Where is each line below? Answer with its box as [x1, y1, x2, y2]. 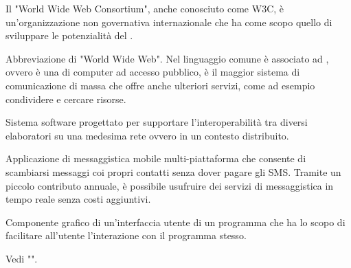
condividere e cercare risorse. [5, 91, 126, 106]
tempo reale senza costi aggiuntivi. [5, 192, 151, 206]
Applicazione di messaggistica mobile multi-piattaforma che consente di [5, 151, 306, 166]
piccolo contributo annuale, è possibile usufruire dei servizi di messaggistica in [5, 178, 334, 192]
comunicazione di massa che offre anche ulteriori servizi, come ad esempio [5, 78, 315, 92]
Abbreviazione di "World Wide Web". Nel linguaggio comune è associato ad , [5, 51, 329, 65]
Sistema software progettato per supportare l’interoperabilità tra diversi [5, 115, 308, 129]
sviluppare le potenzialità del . [5, 28, 133, 43]
